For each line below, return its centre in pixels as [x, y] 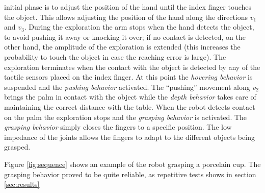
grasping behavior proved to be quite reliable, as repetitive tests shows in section [130, 174]
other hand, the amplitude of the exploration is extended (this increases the [122, 47]
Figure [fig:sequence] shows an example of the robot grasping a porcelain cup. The [132, 164]
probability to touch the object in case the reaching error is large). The [115, 56]
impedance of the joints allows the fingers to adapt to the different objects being [129, 137]
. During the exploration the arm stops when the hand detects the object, [139, 27]
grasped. [17, 147]
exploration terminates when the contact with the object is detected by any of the [132, 67]
